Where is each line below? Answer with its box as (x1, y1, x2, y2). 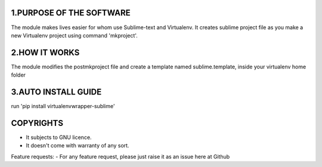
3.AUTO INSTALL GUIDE (11, 87, 102, 97)
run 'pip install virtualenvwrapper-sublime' (11, 103, 116, 110)
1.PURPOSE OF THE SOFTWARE (11, 8, 131, 18)
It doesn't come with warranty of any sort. (26, 142, 129, 149)
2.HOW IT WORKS (11, 48, 80, 58)
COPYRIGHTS (11, 118, 64, 128)
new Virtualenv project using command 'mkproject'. (11, 31, 138, 39)
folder (11, 71, 26, 78)
